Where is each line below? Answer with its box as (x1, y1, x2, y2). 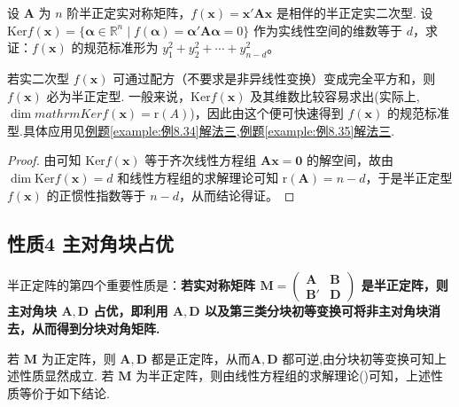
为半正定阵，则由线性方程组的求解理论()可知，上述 (136, 366, 432, 385)
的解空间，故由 (307, 151, 394, 169)
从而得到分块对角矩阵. (31, 318, 160, 337)
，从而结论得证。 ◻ (178, 185, 295, 204)
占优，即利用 (93, 301, 168, 320)
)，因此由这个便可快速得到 (190, 104, 344, 122)
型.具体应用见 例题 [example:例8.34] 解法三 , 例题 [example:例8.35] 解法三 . (7, 121, 395, 139)
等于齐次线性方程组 (144, 151, 257, 169)
